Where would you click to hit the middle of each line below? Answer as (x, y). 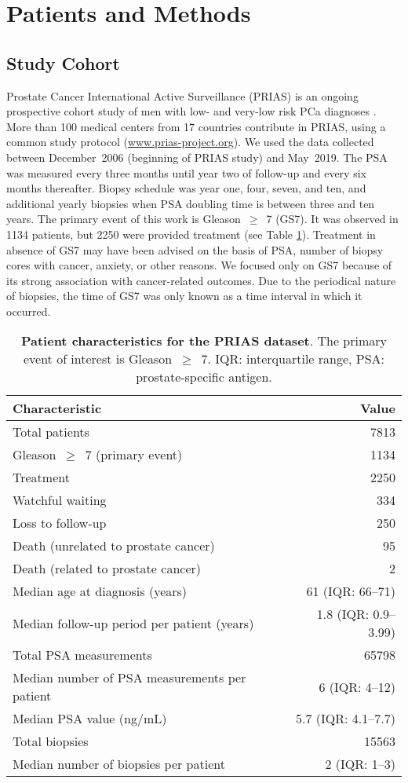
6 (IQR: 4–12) (357, 686)
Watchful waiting (60, 500)
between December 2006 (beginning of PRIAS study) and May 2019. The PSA (197, 157)
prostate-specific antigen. (204, 377)
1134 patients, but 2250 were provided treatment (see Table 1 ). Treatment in (191, 234)
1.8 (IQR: (343, 614)
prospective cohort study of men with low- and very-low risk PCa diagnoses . (191, 111)
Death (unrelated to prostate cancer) (114, 546)
